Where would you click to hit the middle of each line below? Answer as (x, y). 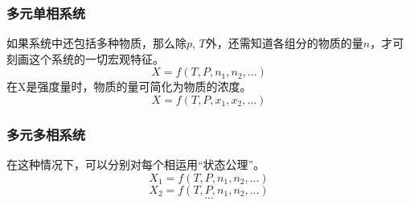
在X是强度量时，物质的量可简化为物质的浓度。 (129, 86)
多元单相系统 (46, 12)
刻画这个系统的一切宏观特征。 (85, 58)
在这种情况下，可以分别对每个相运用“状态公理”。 (136, 164)
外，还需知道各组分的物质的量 (284, 43)
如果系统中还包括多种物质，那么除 (96, 43)
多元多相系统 (46, 134)
